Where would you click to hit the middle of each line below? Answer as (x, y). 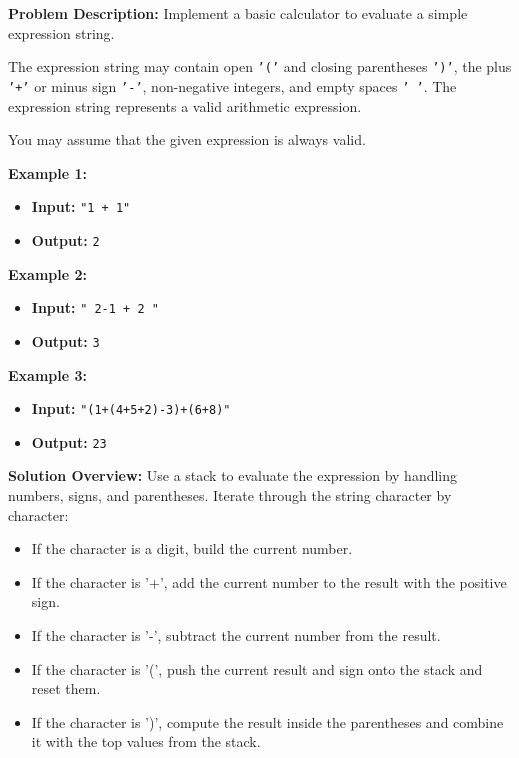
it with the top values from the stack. (146, 741)
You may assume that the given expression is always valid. (187, 139)
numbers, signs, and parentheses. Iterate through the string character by (230, 495)
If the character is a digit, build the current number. (192, 548)
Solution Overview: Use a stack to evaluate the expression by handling (233, 475)
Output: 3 (65, 340)
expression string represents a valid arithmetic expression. (185, 105)
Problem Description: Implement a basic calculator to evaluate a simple (238, 13)
